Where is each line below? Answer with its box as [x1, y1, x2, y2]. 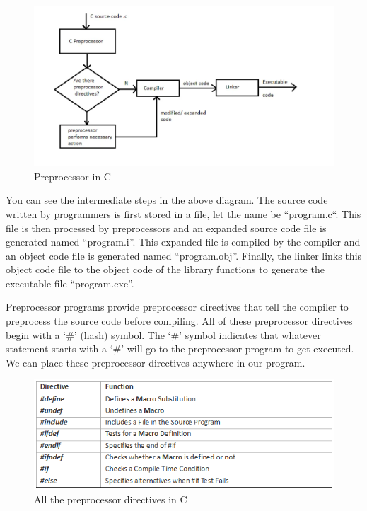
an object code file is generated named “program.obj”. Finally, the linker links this [6, 248, 362, 263]
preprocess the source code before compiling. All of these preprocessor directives [6, 314, 353, 328]
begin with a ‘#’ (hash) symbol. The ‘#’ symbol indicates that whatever [6, 327, 321, 342]
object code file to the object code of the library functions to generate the [6, 262, 325, 277]
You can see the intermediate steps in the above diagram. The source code [6, 193, 328, 207]
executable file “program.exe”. [6, 275, 134, 290]
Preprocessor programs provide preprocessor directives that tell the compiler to [6, 299, 349, 314]
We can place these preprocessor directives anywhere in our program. [6, 355, 305, 369]
